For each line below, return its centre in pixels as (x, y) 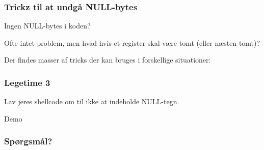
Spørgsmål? (28, 141)
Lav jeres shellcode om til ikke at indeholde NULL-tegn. (92, 101)
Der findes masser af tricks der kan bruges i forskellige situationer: (108, 60)
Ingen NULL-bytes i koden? (47, 26)
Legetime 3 (27, 82)
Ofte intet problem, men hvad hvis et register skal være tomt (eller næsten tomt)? (132, 42)
